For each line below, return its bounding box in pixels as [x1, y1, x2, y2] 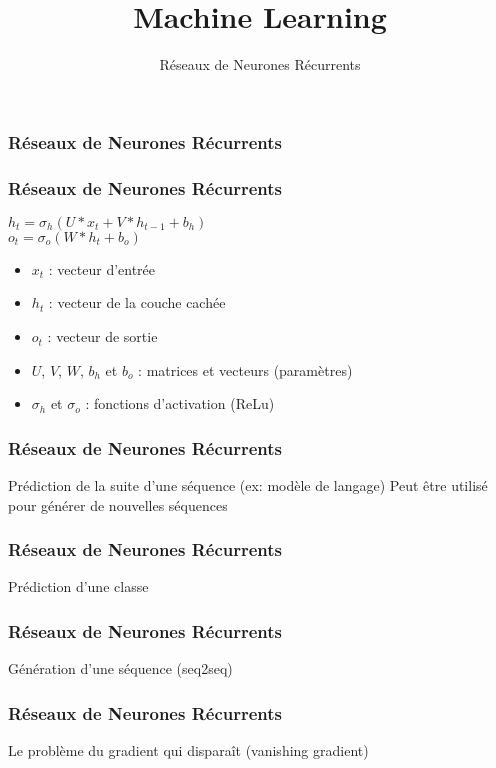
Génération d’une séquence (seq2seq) [8, 658, 233, 679]
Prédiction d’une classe [8, 576, 149, 597]
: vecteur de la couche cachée [48, 292, 226, 313]
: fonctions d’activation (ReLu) [85, 393, 275, 414]
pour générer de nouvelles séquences [8, 494, 228, 515]
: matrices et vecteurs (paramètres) [138, 359, 353, 380]
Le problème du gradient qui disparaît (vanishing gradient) [8, 740, 369, 761]
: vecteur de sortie [47, 326, 158, 347]
